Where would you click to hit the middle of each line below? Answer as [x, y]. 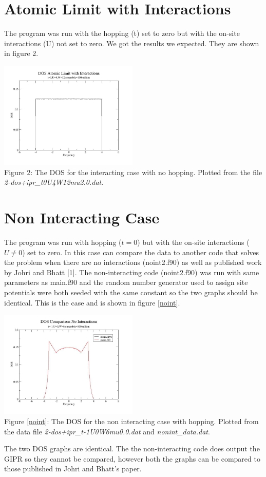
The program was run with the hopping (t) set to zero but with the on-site [122, 33]
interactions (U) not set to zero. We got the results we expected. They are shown [132, 43]
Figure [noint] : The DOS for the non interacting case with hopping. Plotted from [131, 421]
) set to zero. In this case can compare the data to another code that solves [141, 252]
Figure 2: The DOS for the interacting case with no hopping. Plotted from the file [133, 172]
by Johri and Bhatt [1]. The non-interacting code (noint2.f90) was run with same [132, 272]
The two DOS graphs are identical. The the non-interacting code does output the [132, 449]
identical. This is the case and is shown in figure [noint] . [92, 302]
